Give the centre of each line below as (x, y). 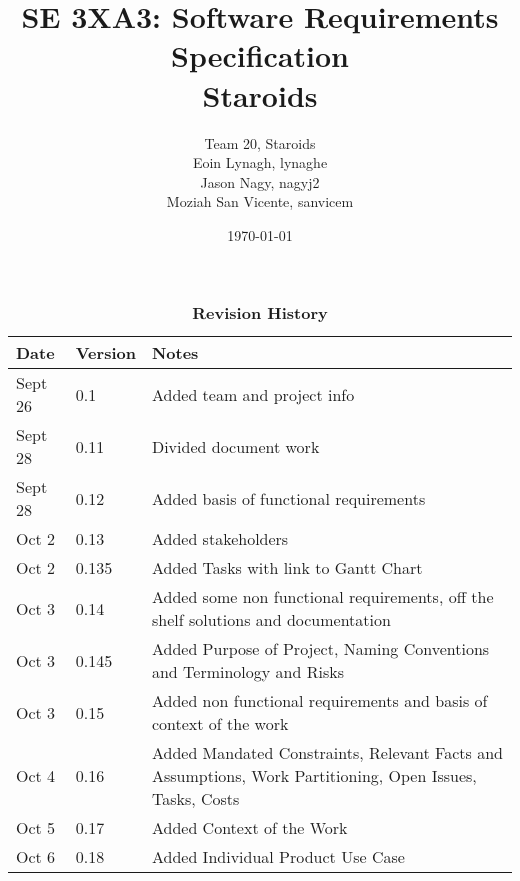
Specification (260, 55)
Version (105, 353)
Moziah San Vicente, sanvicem (260, 201)
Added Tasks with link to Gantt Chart (287, 568)
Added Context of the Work (249, 828)
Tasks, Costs (195, 799)
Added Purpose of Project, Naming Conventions (320, 649)
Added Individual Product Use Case (278, 857)
